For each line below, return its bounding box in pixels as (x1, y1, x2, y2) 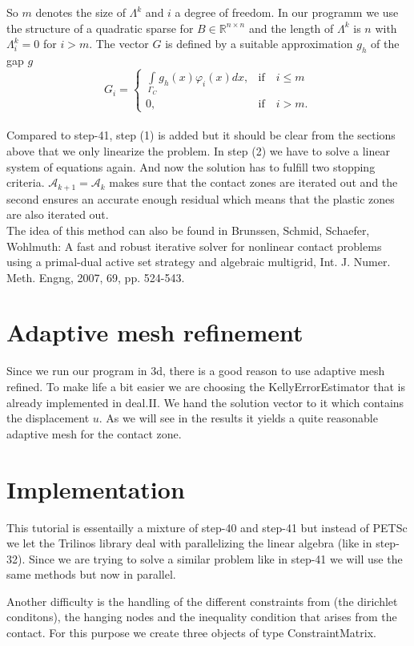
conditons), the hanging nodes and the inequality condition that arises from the (6, 608, 397, 625)
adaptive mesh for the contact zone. (6, 425, 182, 442)
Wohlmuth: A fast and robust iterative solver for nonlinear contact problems (6, 237, 382, 254)
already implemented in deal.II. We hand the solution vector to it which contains (6, 394, 404, 410)
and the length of (248, 19, 334, 36)
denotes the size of (35, 4, 126, 20)
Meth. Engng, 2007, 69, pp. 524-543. (6, 268, 185, 285)
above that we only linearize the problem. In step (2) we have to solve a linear (6, 143, 390, 159)
